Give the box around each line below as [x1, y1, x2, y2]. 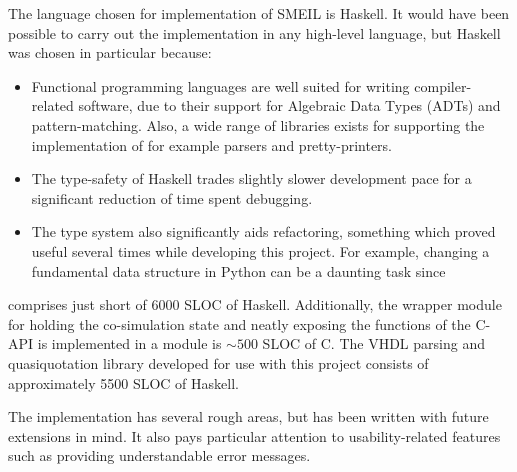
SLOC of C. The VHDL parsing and [262, 333, 485, 354]
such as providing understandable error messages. [8, 445, 311, 466]
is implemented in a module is [37, 333, 222, 354]
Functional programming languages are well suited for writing [31, 75, 410, 96]
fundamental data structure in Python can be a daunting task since [31, 260, 446, 281]
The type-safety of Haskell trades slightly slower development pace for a [31, 168, 472, 189]
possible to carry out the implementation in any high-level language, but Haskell [8, 22, 501, 43]
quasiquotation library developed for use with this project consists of [8, 352, 429, 373]
